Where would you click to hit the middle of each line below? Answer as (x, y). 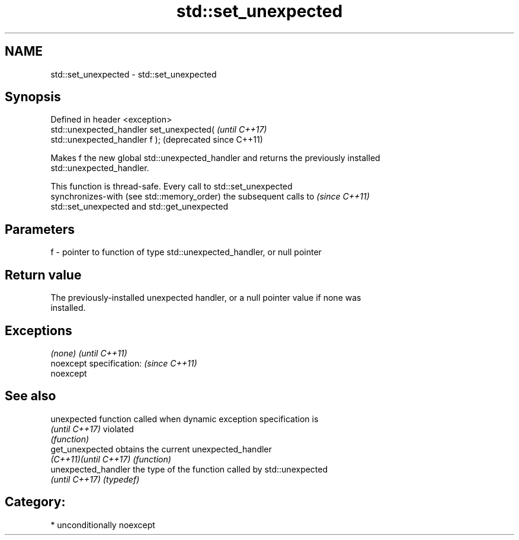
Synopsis (33, 97)
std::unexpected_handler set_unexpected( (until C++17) (159, 130)
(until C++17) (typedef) (95, 479)
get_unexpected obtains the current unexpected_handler (161, 449)
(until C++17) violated (92, 429)
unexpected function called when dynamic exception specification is (185, 419)
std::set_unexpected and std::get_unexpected (140, 207)
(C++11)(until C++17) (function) (111, 459)
